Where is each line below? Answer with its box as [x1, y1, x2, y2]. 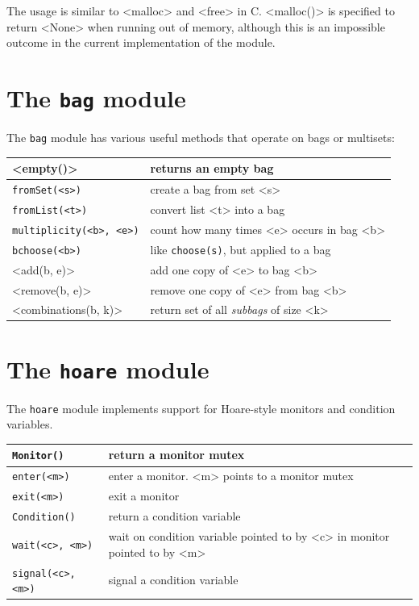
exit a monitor [108, 487, 180, 504]
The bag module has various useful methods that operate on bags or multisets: [6, 129, 395, 146]
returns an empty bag [150, 160, 274, 177]
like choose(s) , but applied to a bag [150, 240, 331, 257]
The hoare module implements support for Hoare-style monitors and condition [6, 399, 396, 416]
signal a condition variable [108, 571, 239, 588]
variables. [6, 416, 53, 433]
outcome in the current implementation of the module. [6, 34, 276, 51]
